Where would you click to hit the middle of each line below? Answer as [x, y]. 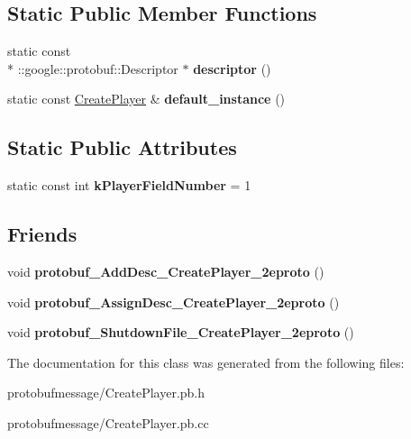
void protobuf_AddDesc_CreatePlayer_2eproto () [166, 271]
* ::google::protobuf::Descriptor [93, 68]
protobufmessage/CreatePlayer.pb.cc [108, 422]
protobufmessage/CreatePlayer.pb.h [106, 393]
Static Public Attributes [122, 147]
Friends [42, 234]
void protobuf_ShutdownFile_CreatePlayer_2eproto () [181, 332]
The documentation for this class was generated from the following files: [206, 362]
